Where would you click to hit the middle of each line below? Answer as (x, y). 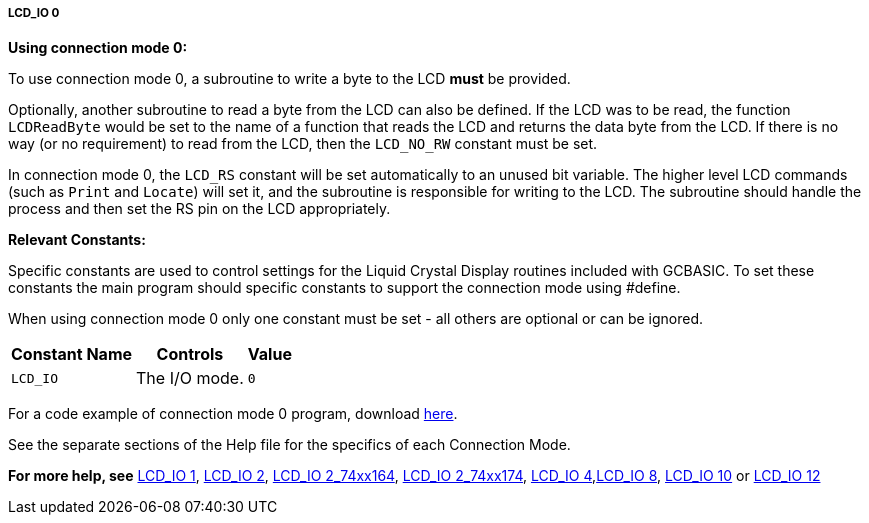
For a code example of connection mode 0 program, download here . (233, 414)
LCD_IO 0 (34, 13)
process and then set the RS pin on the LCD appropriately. (199, 209)
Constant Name (72, 354)
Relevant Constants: (77, 240)
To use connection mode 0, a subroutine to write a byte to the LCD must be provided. (289, 79)
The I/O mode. (190, 378)
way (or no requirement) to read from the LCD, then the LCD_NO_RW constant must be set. (303, 144)
